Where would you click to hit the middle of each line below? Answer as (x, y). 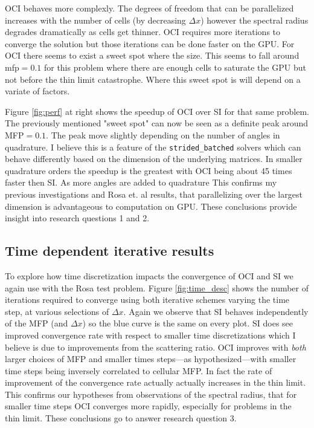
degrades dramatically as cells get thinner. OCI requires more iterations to (143, 32)
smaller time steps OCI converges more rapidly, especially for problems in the (148, 406)
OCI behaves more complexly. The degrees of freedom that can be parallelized (149, 8)
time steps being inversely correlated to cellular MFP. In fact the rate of (139, 370)
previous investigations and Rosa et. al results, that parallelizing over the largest (154, 194)
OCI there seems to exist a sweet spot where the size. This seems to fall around (152, 55)
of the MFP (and (37, 323)
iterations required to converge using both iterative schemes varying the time (147, 300)
